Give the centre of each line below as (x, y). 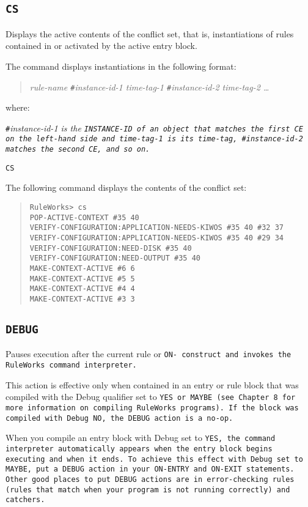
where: (18, 107)
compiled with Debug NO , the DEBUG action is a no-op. (119, 418)
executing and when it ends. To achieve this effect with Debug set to (154, 459)
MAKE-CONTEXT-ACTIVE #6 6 (82, 268)
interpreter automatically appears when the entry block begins (139, 449)
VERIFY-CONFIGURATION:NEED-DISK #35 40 (111, 248)
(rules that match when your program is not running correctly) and (148, 490)
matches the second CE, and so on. (78, 150)
